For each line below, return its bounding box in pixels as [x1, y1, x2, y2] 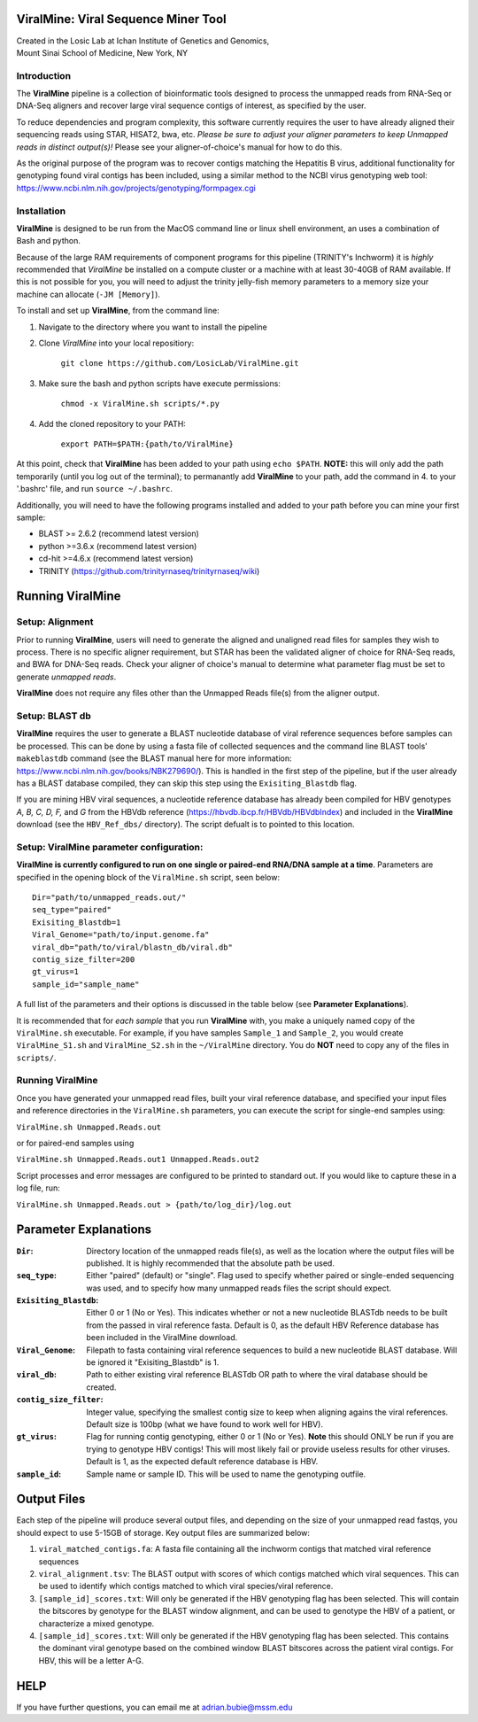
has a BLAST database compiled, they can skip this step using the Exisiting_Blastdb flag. [16, 778, 358, 788]
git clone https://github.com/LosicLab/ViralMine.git [60, 359, 299, 368]
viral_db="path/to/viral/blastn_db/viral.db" [32, 942, 234, 952]
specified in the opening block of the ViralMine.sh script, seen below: [16, 872, 281, 882]
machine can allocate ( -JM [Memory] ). [16, 289, 161, 299]
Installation [16, 205, 66, 217]
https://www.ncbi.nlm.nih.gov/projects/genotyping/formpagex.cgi [16, 182, 256, 193]
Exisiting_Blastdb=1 [32, 917, 121, 927]
